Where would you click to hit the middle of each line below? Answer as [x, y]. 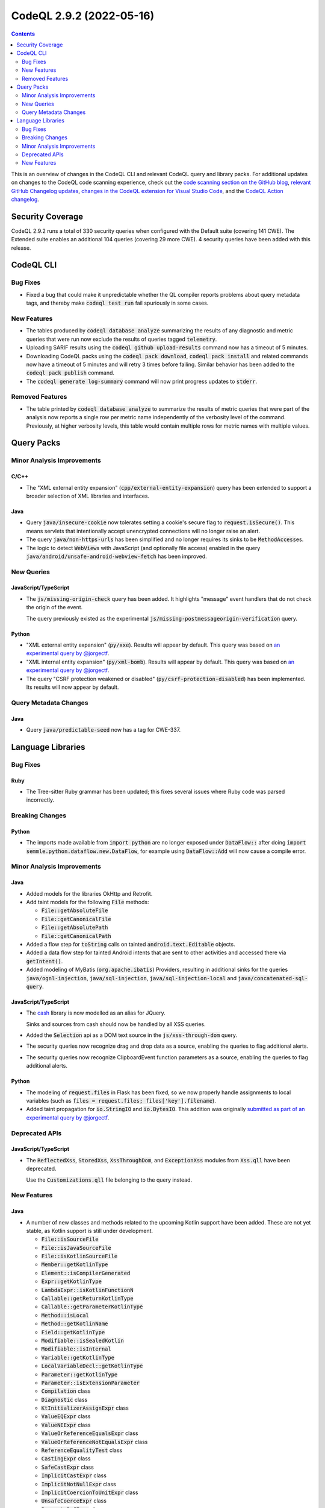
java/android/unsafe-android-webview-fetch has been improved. [116, 556]
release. [21, 248]
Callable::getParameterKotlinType [92, 1307]
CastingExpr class [66, 1459]
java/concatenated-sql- [273, 978]
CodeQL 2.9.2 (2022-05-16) [83, 16]
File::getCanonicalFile [76, 919]
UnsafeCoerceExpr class [74, 1501]
